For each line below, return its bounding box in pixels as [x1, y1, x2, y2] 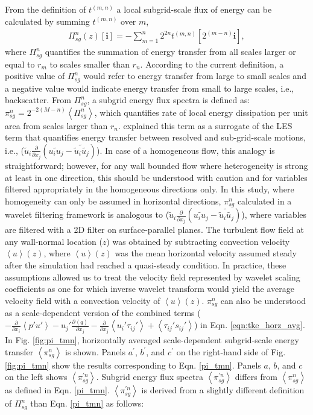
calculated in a [237, 194, 292, 207]
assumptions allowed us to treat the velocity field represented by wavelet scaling [5, 270, 300, 283]
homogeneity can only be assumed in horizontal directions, [5, 194, 221, 207]
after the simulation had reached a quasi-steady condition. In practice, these [5, 258, 286, 271]
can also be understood [220, 294, 306, 306]
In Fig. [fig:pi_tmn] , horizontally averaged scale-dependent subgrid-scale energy [5, 334, 299, 346]
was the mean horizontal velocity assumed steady [115, 247, 297, 259]
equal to [5, 57, 35, 70]
